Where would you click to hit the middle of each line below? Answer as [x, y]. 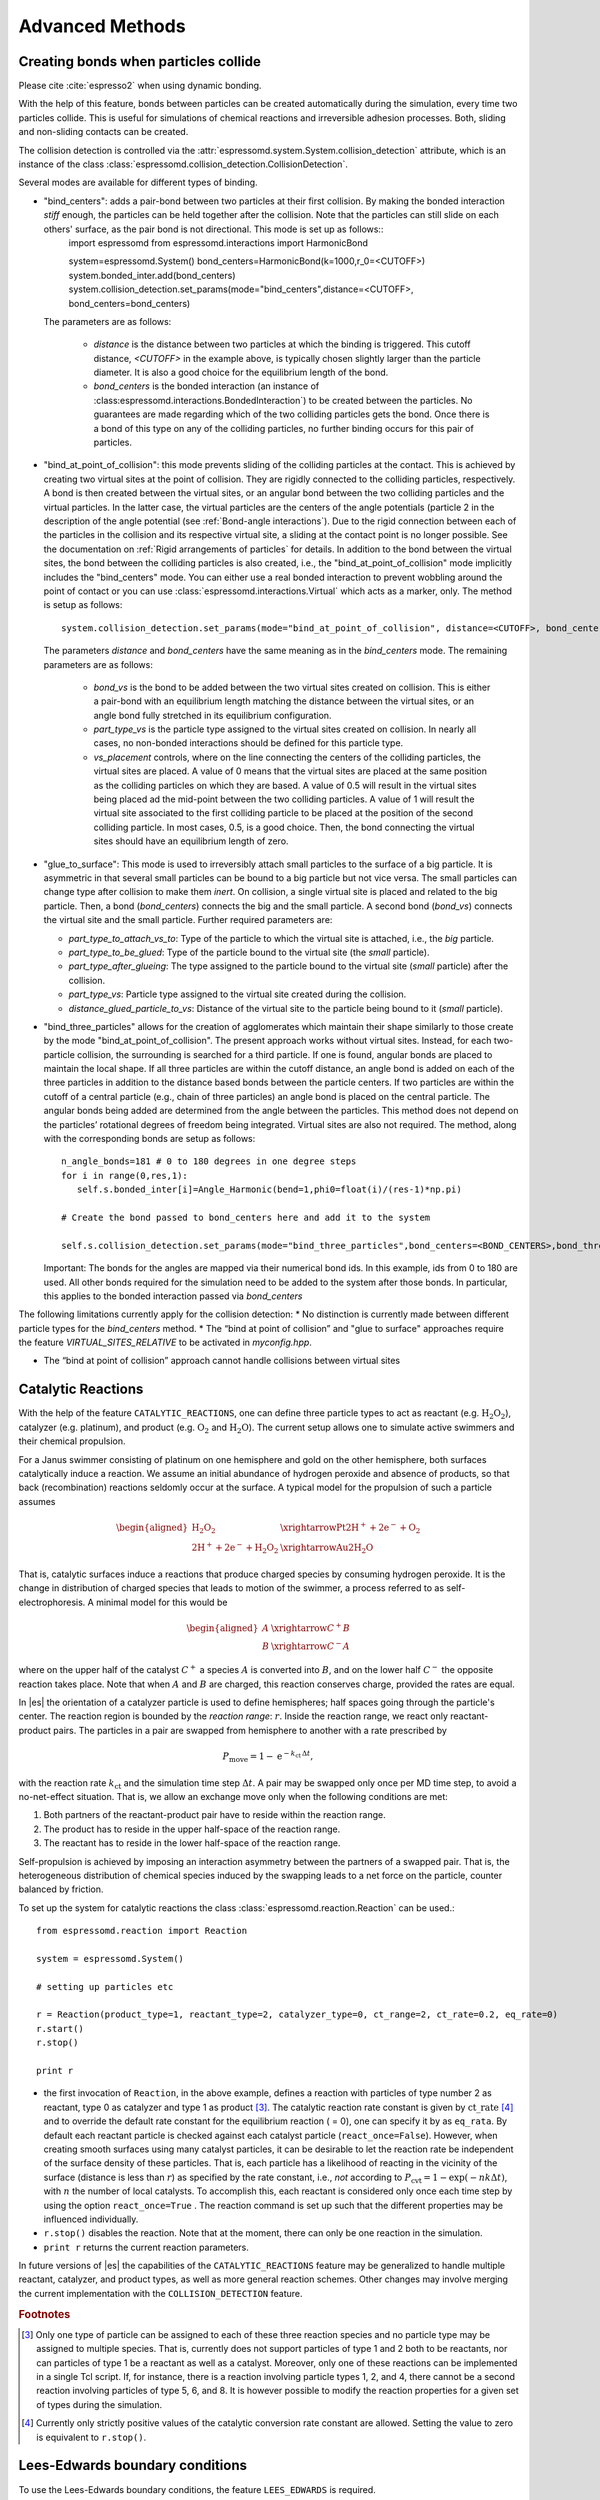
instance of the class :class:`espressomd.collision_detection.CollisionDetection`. [183, 164]
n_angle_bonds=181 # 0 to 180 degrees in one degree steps [209, 1161]
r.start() [60, 2028]
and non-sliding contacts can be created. [103, 132]
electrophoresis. [52, 1602]
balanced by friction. [61, 1889]
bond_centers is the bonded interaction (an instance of [206, 386]
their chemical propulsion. [72, 1441]
